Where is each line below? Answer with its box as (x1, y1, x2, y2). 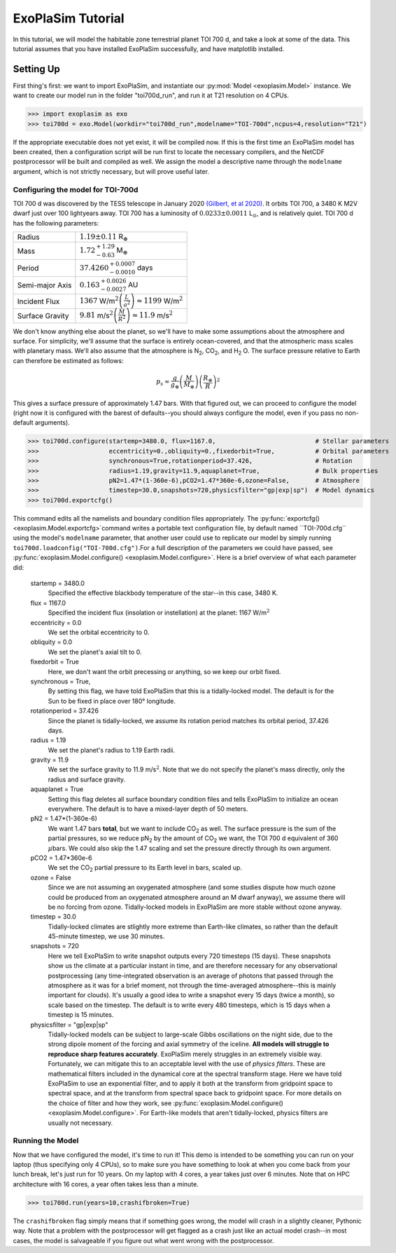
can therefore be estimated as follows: (13, 356, 124, 364)
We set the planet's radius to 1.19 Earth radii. (48, 746, 175, 754)
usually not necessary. (48, 1118, 113, 1127)
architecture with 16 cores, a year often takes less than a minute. (13, 1179, 199, 1188)
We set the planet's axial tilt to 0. (48, 648, 143, 656)
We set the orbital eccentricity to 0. (48, 628, 150, 636)
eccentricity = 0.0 (30, 618, 82, 626)
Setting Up (13, 63, 61, 75)
